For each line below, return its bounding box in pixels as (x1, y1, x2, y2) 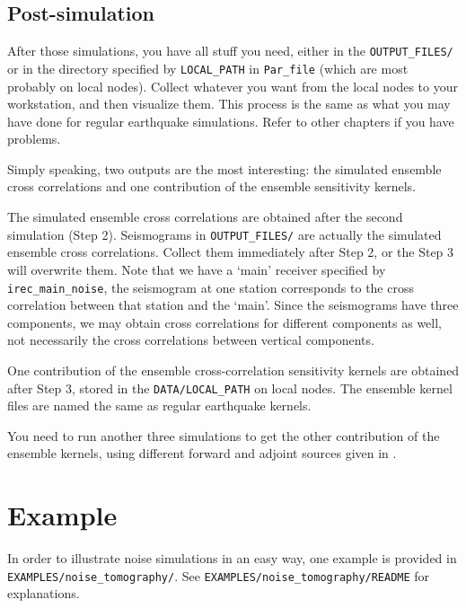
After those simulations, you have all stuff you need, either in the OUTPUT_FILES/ (7, 41, 453, 60)
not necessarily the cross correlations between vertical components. (7, 330, 374, 349)
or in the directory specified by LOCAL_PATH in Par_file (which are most (7, 58, 409, 77)
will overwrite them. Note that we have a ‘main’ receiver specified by (7, 260, 386, 278)
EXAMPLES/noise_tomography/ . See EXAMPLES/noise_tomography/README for (7, 566, 430, 585)
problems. (7, 129, 61, 148)
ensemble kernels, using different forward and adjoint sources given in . (7, 444, 397, 463)
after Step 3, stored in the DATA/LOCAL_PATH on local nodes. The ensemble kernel (7, 378, 453, 397)
